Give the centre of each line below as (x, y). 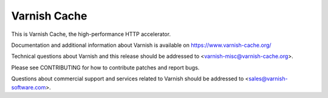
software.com (29, 87)
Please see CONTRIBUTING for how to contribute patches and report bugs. (105, 68)
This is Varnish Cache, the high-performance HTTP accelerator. (91, 34)
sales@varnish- (268, 79)
